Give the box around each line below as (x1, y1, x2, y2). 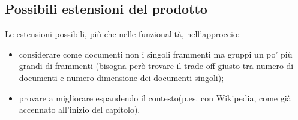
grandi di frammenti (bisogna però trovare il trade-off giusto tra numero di (19, 59, 294, 72)
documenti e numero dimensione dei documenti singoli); (19, 71, 224, 83)
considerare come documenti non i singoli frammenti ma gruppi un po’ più (19, 47, 293, 60)
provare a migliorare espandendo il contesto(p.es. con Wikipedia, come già (19, 91, 291, 104)
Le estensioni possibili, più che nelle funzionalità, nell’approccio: (5, 28, 240, 40)
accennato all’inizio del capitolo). (19, 103, 140, 116)
